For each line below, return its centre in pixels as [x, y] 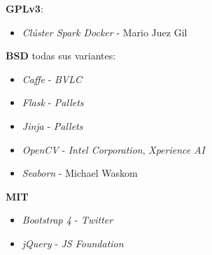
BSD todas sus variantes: [61, 56]
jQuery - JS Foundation [73, 243]
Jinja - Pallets [52, 125]
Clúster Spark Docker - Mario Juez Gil [105, 32]
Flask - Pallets [53, 102]
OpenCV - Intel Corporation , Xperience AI [114, 149]
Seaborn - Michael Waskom [80, 173]
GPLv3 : [24, 8]
